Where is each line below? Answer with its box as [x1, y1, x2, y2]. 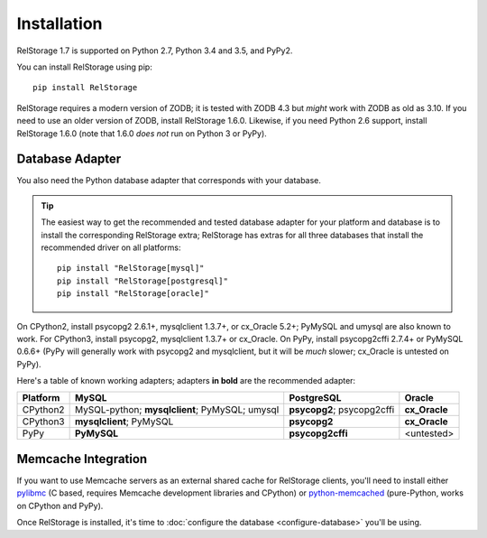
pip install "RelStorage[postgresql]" [57, 275, 229, 286]
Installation [16, 14, 103, 33]
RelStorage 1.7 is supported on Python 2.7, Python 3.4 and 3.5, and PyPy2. [16, 45, 293, 56]
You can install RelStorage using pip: [16, 61, 152, 72]
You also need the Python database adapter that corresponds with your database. [16, 175, 322, 186]
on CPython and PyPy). [16, 500, 104, 511]
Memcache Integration [16, 451, 148, 467]
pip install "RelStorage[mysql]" [57, 263, 205, 274]
